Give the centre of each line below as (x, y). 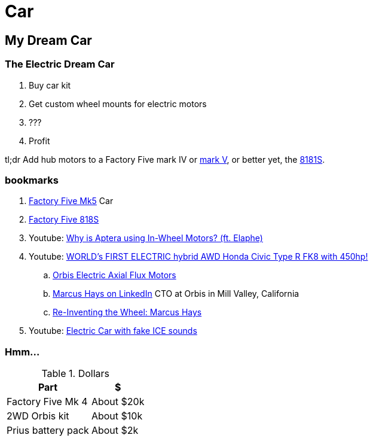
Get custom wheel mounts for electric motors (118, 104)
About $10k (117, 416)
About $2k (115, 431)
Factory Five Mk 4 (47, 402)
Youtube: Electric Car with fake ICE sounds (113, 331)
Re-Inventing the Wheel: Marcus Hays (127, 312)
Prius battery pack (48, 431)
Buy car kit (50, 85)
